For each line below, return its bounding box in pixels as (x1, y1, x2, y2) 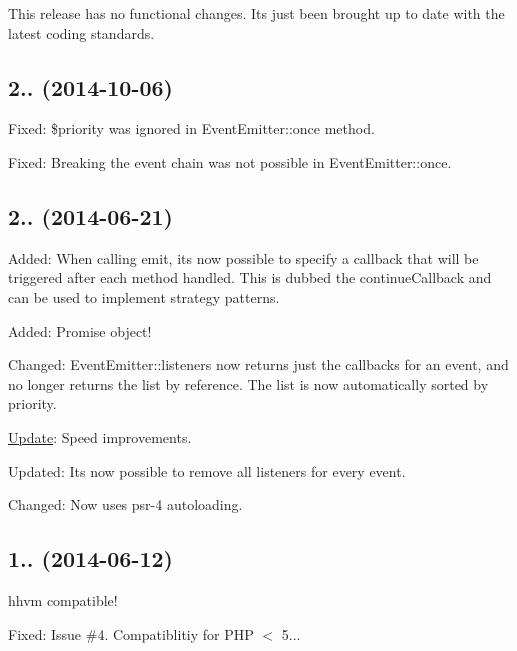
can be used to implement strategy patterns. (8, 286, 280, 307)
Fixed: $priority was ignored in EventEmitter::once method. (8, 118, 375, 139)
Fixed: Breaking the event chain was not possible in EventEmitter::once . (8, 151, 452, 172)
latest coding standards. (8, 22, 155, 43)
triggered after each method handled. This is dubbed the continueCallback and (8, 267, 492, 288)
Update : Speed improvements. (8, 426, 192, 447)
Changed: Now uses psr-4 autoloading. (8, 494, 243, 515)
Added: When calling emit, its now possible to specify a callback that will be (8, 247, 479, 268)
